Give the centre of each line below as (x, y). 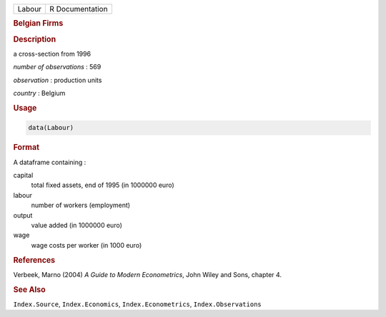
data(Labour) (51, 128)
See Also (29, 289)
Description (35, 39)
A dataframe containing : (50, 162)
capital (23, 175)
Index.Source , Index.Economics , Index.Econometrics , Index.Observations (137, 304)
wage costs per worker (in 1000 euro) (86, 245)
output (23, 215)
